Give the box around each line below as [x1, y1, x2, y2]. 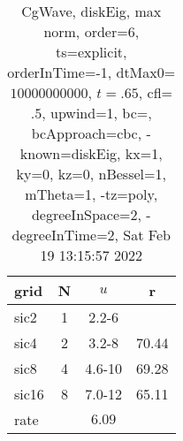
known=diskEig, [19, 143, 121, 163]
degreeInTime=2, [11, 224, 119, 245]
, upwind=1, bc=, [42, 103, 152, 123]
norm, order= [43, 21, 128, 42]
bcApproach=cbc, [31, 123, 142, 143]
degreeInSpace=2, [31, 204, 141, 224]
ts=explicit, [55, 42, 127, 62]
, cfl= [138, 82, 173, 103]
